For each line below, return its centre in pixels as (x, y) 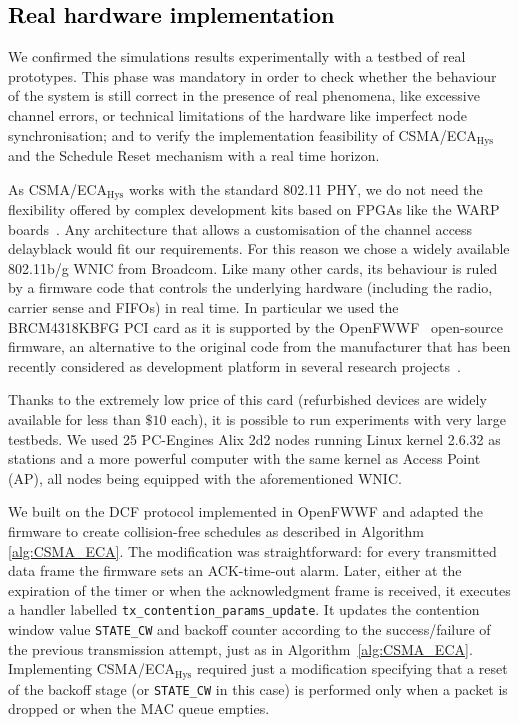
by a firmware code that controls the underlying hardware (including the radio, (250, 287)
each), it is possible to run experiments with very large (339, 419)
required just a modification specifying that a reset (352, 668)
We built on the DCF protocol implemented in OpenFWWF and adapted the (245, 511)
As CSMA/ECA (58, 188)
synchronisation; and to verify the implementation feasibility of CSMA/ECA (242, 134)
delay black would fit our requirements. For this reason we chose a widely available (259, 248)
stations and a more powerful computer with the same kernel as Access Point (244, 458)
